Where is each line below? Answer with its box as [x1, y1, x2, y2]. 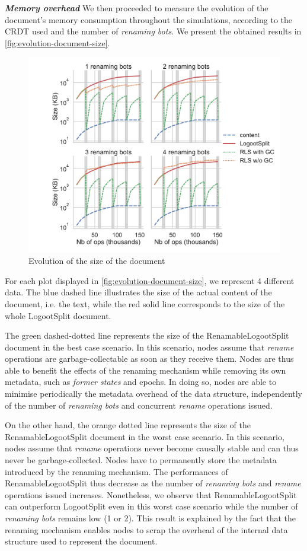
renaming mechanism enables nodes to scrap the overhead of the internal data [5, 523, 288, 536]
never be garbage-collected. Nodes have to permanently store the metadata [5, 454, 277, 466]
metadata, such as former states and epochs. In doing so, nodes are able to [5, 375, 277, 388]
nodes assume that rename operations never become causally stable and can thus [5, 442, 299, 454]
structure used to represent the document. [5, 535, 158, 547]
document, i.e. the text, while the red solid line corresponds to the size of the [5, 297, 285, 310]
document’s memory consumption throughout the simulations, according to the [5, 13, 293, 26]
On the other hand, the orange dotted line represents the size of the [5, 419, 251, 431]
